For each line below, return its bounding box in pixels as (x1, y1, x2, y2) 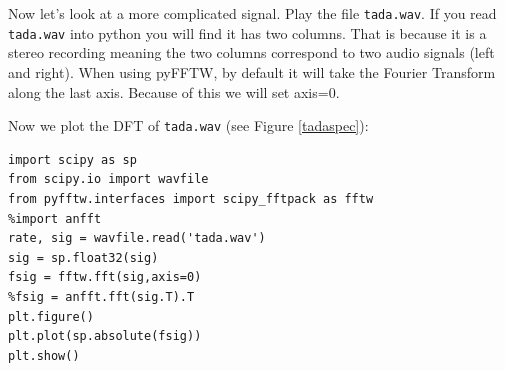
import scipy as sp (8, 152, 137, 167)
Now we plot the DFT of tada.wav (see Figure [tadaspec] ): (8, 115, 369, 136)
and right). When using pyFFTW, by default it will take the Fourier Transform (8, 61, 496, 82)
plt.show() (8, 348, 80, 363)
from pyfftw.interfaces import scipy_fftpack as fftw (8, 191, 374, 206)
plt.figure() (8, 309, 94, 324)
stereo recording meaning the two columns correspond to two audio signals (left (8, 42, 495, 63)
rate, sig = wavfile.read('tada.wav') (8, 231, 266, 246)
